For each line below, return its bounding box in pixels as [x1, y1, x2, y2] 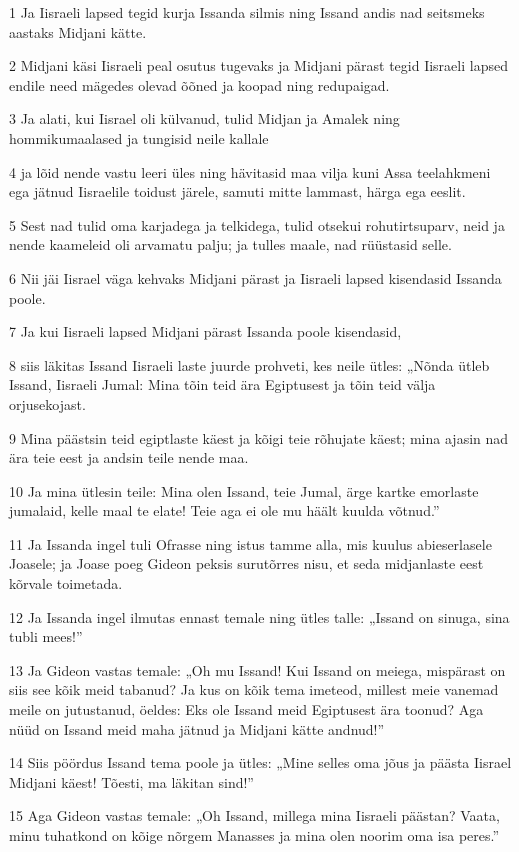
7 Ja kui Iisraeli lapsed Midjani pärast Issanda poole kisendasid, [9, 321, 402, 342]
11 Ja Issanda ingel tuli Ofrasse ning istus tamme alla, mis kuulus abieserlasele [9, 533, 492, 554]
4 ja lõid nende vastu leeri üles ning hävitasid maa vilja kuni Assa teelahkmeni [9, 161, 491, 182]
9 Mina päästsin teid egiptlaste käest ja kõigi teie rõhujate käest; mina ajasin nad [9, 427, 509, 448]
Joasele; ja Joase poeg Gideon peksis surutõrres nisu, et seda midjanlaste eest [9, 553, 484, 574]
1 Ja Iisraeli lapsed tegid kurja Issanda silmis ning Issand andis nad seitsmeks [9, 2, 485, 22]
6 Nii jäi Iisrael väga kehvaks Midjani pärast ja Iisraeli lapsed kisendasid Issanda [9, 267, 502, 288]
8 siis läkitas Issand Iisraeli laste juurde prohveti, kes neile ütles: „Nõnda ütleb [9, 354, 490, 375]
